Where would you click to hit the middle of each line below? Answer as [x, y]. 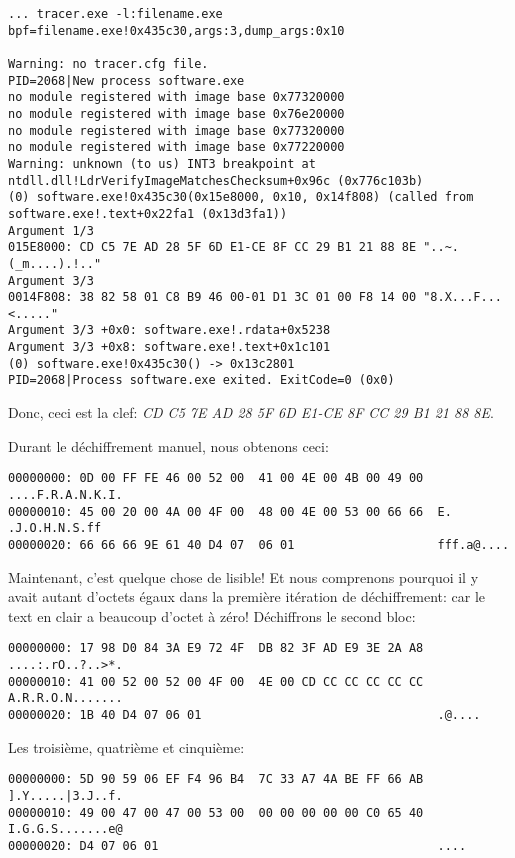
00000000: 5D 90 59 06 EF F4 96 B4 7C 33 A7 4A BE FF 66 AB [216, 779]
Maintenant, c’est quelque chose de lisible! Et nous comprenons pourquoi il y [243, 576]
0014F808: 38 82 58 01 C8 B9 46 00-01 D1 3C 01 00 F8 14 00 [212, 297]
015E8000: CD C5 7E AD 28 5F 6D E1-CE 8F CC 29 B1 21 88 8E [212, 247]
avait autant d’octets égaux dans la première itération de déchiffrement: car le [247, 596]
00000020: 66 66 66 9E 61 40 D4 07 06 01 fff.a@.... [259, 544]
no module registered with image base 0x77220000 [176, 147]
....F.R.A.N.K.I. [65, 494]
